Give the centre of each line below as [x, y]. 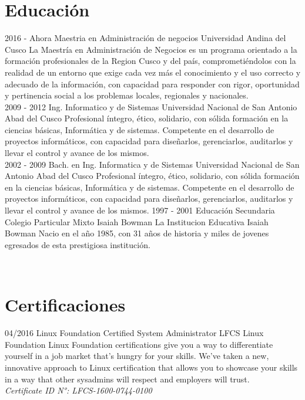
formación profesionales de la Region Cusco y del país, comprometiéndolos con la [150, 61]
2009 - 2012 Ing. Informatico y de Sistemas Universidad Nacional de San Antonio [151, 106]
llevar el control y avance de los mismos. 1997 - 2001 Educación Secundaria [140, 210]
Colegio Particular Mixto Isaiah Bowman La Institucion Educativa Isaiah [137, 221]
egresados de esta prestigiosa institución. [78, 244]
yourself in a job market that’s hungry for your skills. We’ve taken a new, [137, 356]
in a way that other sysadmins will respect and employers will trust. [127, 379]
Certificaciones [65, 305]
